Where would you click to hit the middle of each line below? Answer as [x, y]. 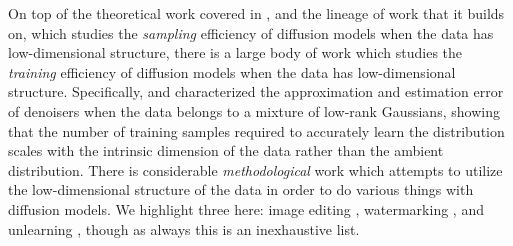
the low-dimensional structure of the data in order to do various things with [241, 189]
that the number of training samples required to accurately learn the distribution [256, 130]
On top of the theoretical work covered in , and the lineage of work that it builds [256, 13]
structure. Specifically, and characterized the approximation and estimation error [256, 91]
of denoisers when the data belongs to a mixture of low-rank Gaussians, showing [254, 110]
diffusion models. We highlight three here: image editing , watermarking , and [246, 208]
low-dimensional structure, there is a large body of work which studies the [235, 52]
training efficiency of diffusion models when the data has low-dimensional [232, 71]
